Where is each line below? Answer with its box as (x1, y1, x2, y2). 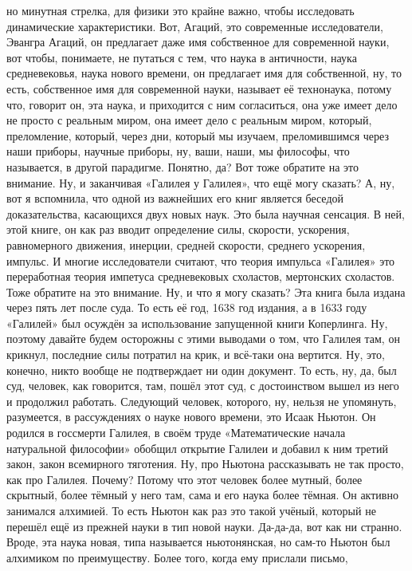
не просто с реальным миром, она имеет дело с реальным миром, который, (6, 112, 372, 128)
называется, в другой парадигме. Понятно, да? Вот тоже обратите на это (6, 158, 359, 175)
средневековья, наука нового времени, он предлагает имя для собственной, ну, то (6, 65, 402, 81)
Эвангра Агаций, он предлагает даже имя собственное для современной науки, (6, 33, 390, 50)
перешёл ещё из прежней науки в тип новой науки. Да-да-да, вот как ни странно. (6, 518, 402, 534)
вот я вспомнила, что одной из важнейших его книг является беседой (6, 190, 344, 207)
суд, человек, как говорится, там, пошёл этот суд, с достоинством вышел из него (6, 377, 399, 394)
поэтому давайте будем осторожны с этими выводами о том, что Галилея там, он (6, 330, 400, 347)
